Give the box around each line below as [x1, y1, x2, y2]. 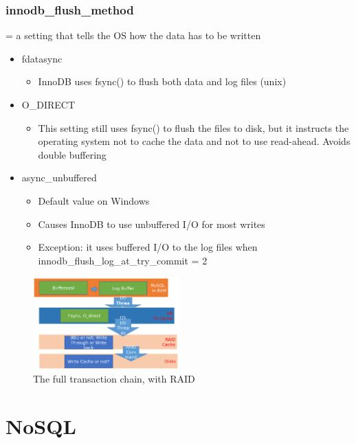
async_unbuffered [21, 170, 97, 185]
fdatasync [21, 51, 63, 65]
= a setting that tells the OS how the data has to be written [5, 28, 261, 43]
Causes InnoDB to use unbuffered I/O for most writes [38, 216, 265, 231]
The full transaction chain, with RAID [33, 372, 195, 386]
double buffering [38, 147, 107, 161]
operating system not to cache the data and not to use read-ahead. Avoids [38, 134, 351, 148]
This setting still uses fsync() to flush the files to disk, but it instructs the [38, 120, 349, 135]
